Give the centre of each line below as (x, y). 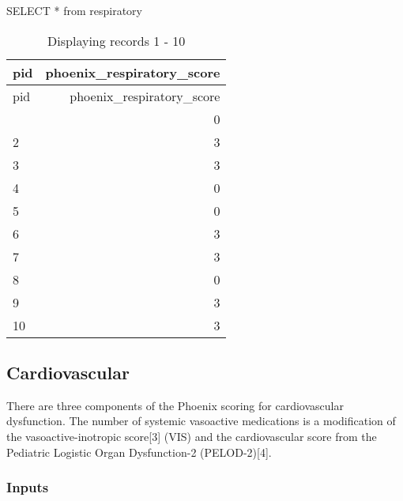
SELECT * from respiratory (74, 10)
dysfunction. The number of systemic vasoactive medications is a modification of (201, 421)
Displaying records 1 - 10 (117, 40)
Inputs (28, 487)
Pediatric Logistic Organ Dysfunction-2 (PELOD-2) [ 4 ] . (139, 452)
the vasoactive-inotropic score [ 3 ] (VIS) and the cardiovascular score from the (192, 436)
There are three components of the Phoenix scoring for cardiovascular (175, 405)
